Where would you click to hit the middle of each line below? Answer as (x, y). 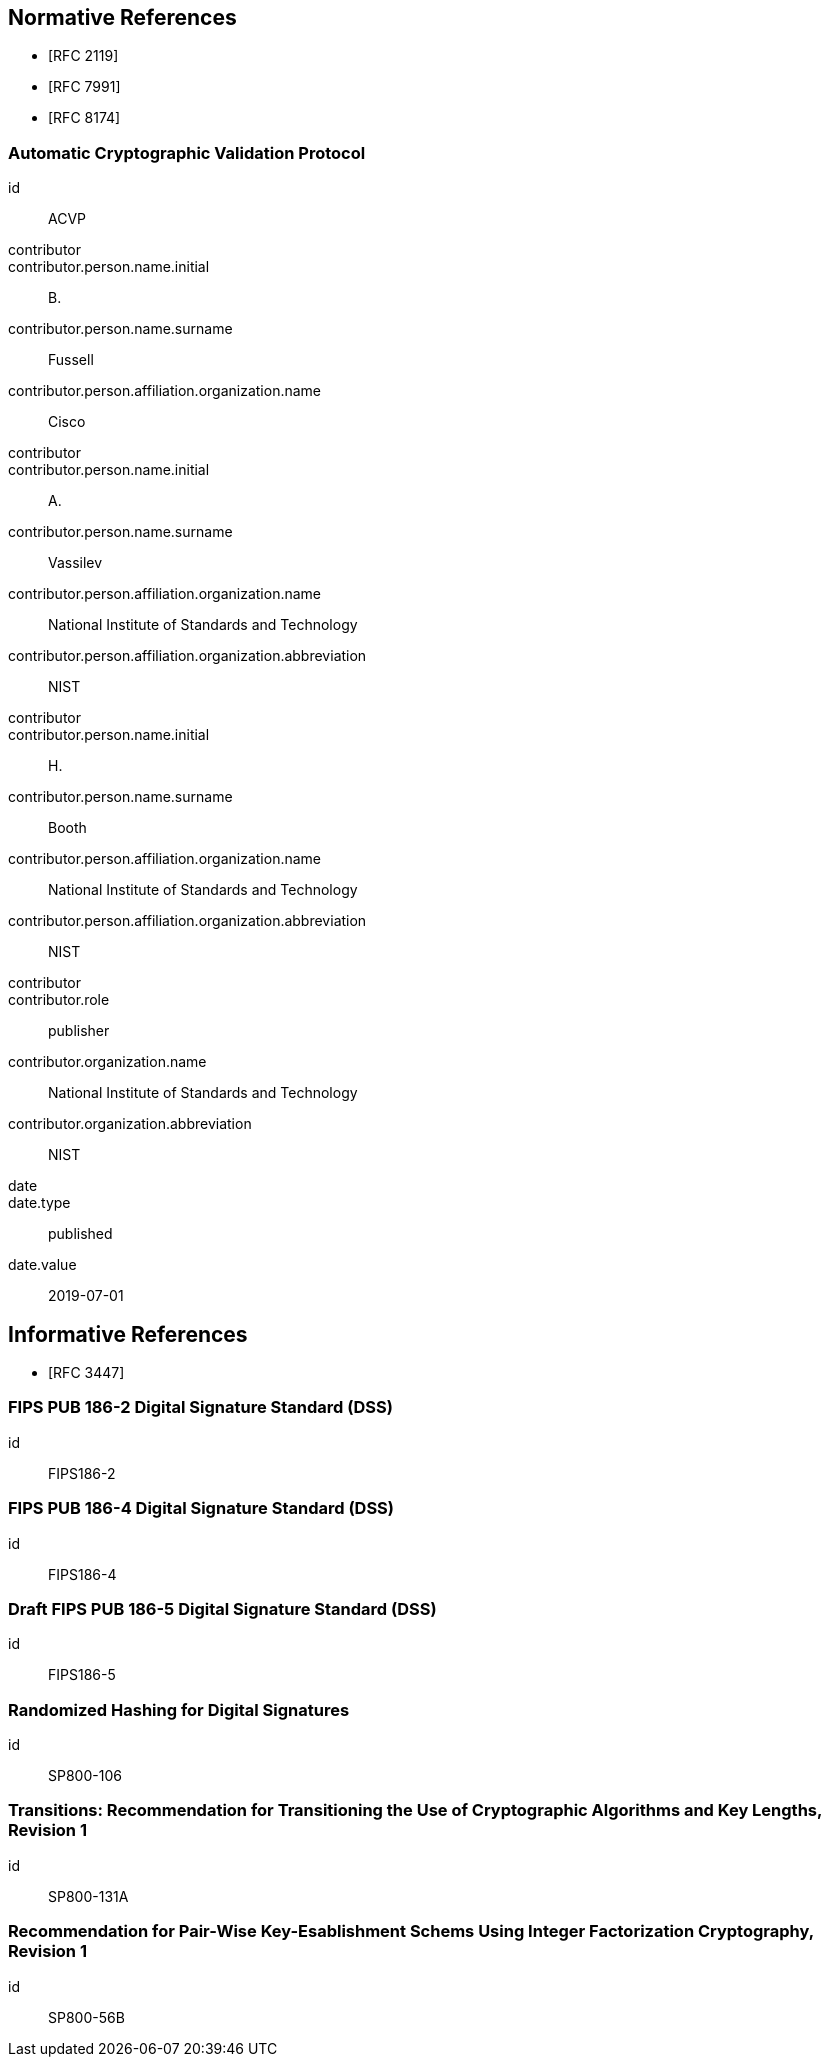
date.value (42, 1265)
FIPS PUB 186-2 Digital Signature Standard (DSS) (200, 1407)
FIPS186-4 (82, 1574)
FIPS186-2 (82, 1473)
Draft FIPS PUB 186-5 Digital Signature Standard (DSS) (222, 1608)
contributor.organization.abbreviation (130, 1124)
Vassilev (75, 563)
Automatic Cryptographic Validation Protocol (187, 152)
